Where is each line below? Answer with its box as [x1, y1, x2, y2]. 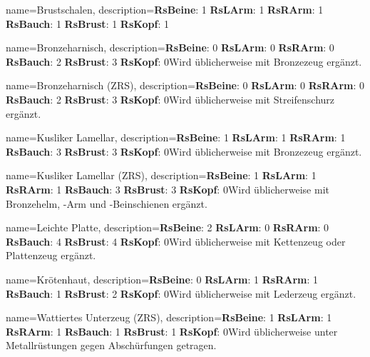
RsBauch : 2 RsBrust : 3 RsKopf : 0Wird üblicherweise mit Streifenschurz [6, 91, 335, 106]
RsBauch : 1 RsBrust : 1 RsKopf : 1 [6, 16, 169, 31]
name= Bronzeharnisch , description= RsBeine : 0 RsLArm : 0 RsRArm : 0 [6, 40, 334, 55]
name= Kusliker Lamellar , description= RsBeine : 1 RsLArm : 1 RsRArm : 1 [6, 130, 346, 145]
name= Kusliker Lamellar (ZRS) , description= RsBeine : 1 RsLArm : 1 [6, 168, 317, 183]
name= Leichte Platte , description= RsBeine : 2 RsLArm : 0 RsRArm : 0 [6, 220, 329, 235]
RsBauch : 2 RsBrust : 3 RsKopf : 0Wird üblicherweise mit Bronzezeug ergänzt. [6, 54, 362, 69]
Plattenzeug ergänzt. [6, 248, 96, 263]
